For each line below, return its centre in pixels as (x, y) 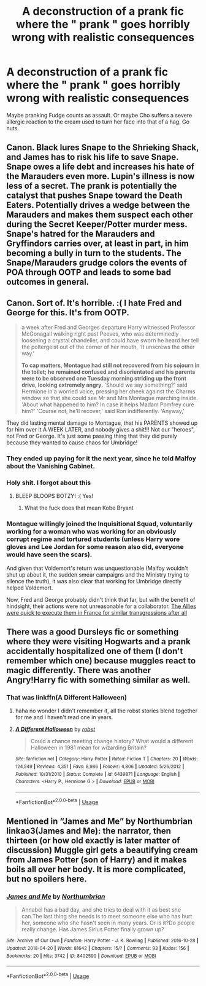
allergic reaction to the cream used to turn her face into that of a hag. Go (98, 122)
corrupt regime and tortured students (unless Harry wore (93, 539)
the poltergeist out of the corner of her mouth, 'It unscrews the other (108, 347)
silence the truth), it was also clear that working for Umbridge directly (94, 581)
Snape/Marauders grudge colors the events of (97, 263)
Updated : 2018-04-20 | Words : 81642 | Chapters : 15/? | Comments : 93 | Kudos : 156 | (98, 948)
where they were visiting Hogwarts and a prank (99, 641)
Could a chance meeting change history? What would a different (112, 741)
